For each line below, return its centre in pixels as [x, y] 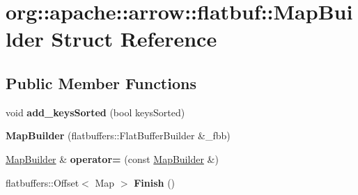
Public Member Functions [101, 83]
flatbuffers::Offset [42, 182]
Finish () [155, 182]
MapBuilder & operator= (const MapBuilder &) [112, 158]
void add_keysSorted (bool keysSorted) [95, 112]
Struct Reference [134, 39]
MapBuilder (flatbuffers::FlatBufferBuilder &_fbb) [118, 135]
